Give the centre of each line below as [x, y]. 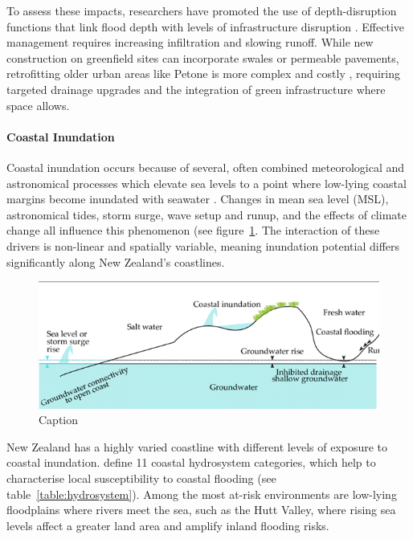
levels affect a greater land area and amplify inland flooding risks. [168, 525]
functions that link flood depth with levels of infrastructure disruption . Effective [206, 26]
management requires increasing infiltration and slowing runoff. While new [190, 42]
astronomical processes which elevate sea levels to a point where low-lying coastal [206, 183]
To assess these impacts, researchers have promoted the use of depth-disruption [202, 10]
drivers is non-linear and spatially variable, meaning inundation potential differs [203, 245]
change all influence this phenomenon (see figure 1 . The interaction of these [193, 230]
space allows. [38, 105]
